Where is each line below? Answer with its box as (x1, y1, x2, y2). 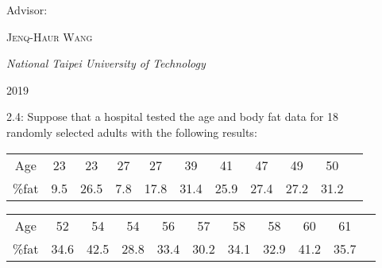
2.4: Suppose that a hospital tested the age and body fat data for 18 (6, 108, 338, 125)
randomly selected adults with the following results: (6, 123, 257, 140)
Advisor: (6, 2, 48, 17)
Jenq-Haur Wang (6, 28, 93, 45)
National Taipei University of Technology (6, 55, 206, 72)
